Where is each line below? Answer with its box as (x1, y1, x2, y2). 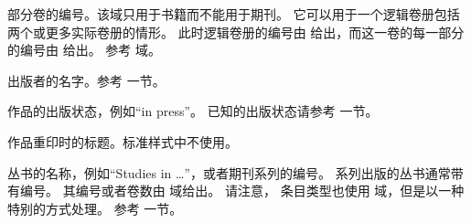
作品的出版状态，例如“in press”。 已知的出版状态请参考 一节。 (7, 101, 379, 121)
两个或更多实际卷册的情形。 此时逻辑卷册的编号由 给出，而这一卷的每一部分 (7, 22, 465, 41)
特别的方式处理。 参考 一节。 (7, 198, 183, 218)
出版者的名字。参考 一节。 (7, 70, 166, 90)
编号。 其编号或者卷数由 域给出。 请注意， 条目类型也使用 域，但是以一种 (19, 181, 465, 200)
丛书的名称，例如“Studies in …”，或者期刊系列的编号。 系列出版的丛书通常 (7, 163, 451, 182)
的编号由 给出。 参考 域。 (7, 40, 161, 59)
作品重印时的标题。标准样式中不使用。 (7, 132, 238, 151)
